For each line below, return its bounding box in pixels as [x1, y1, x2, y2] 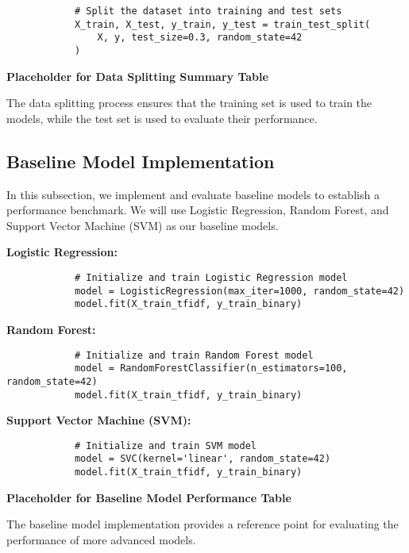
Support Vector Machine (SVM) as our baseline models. [6, 217, 279, 233]
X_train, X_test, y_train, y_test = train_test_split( [74, 18, 371, 30]
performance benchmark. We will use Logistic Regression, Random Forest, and [6, 202, 389, 218]
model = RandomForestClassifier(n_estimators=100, [74, 363, 348, 374]
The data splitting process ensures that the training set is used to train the [6, 94, 372, 111]
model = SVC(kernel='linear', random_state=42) [74, 453, 331, 465]
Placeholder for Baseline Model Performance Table [6, 489, 291, 505]
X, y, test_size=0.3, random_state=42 [97, 32, 303, 44]
